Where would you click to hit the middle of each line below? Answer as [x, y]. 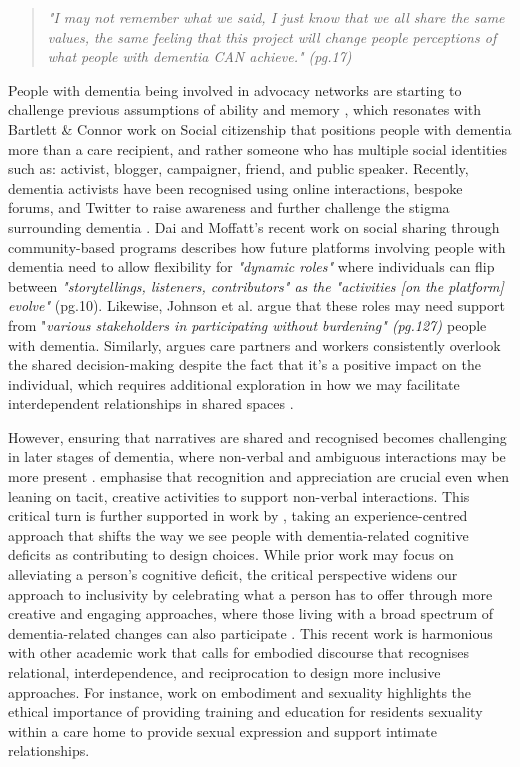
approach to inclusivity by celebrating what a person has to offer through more [250, 593]
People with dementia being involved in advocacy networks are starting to [235, 89]
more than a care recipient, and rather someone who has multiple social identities [258, 148]
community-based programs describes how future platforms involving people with [257, 246]
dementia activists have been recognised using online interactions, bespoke [235, 187]
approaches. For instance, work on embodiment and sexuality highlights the [240, 691]
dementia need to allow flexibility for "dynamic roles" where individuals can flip [251, 266]
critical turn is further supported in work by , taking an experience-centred [238, 515]
